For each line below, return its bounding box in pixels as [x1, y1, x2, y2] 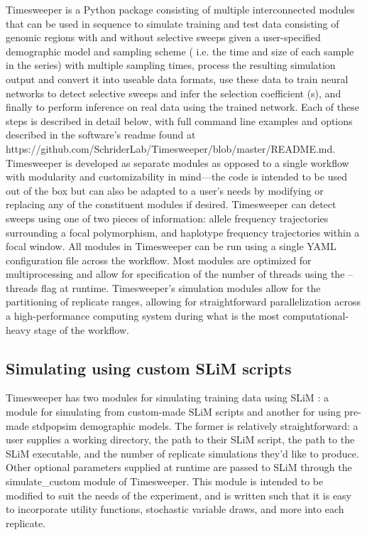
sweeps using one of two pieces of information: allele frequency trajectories [6, 210, 329, 225]
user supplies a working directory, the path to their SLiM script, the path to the [6, 432, 355, 447]
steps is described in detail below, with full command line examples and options [6, 113, 353, 128]
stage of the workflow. [34, 322, 129, 337]
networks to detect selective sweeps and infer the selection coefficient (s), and [6, 85, 341, 100]
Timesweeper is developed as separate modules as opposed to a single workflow [6, 155, 349, 170]
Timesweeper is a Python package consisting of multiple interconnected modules [6, 2, 355, 16]
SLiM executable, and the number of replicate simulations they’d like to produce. [6, 445, 359, 460]
